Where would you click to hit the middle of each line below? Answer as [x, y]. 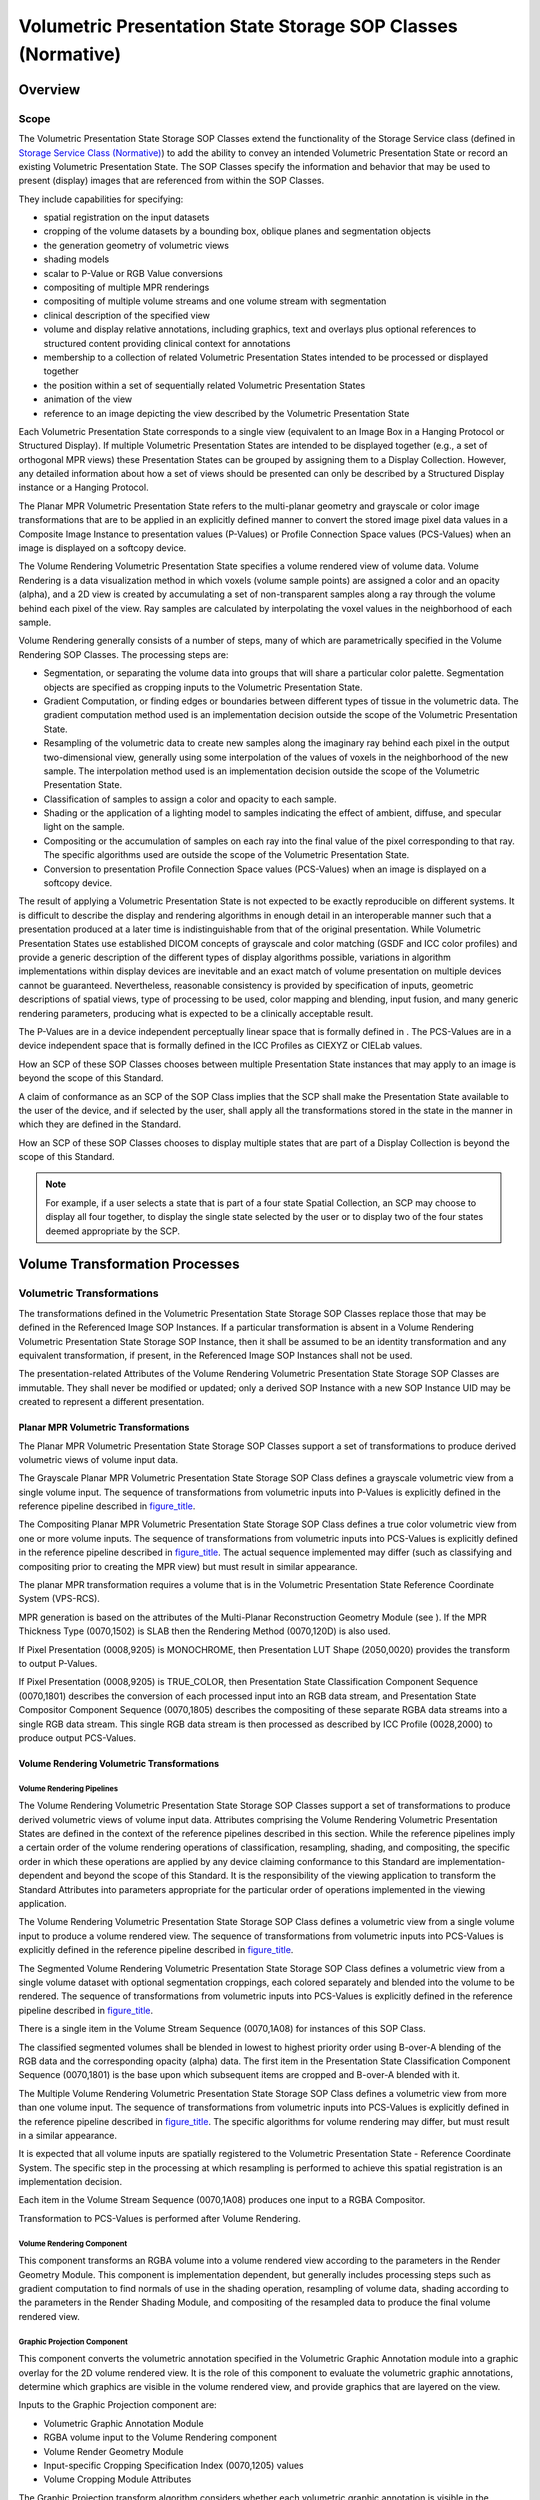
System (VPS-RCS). [59, 1599]
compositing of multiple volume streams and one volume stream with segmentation [215, 301]
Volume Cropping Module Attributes [117, 2479]
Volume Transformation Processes [129, 1264]
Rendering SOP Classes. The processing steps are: [123, 654]
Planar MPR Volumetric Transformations [104, 1427]
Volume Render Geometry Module [113, 2451]
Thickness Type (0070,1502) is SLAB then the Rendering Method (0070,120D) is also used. [204, 1631]
